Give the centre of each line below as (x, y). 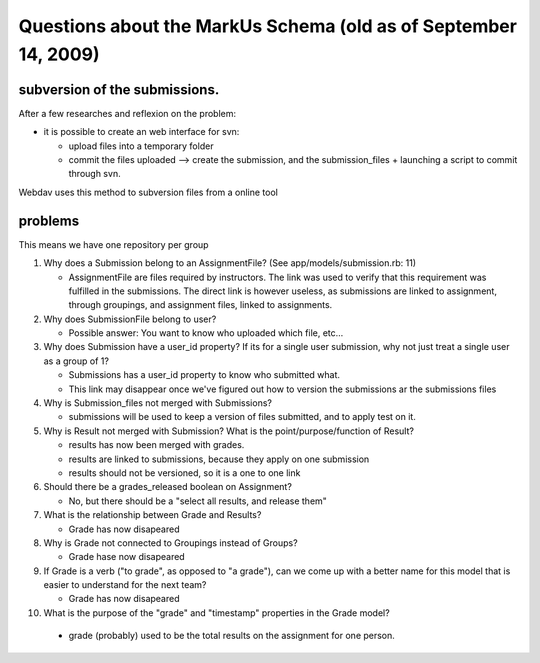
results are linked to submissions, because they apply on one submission (219, 459)
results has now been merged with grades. (156, 445)
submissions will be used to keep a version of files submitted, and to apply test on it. (242, 417)
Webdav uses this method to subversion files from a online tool (148, 192)
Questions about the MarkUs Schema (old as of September (267, 26)
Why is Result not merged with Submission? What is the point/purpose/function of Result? (229, 431)
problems (49, 220)
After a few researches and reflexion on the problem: (127, 113)
